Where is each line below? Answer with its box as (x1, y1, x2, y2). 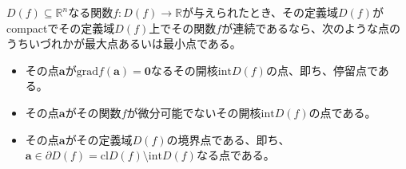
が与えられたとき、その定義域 (181, 4, 338, 20)
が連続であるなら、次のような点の (221, 19, 400, 36)
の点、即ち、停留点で (265, 61, 378, 78)
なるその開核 (150, 61, 218, 78)
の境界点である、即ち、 (166, 131, 290, 147)
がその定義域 (65, 131, 133, 147)
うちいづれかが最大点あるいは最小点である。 (6, 35, 241, 52)
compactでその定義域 (6, 19, 115, 36)
